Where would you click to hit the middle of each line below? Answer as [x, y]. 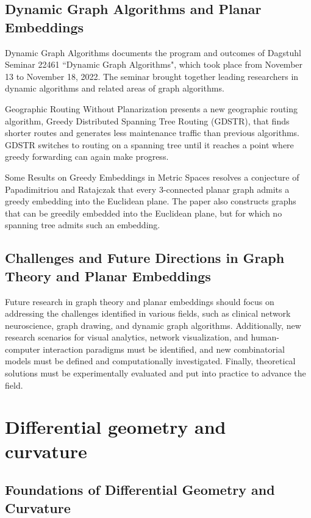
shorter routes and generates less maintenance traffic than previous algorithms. [152, 133]
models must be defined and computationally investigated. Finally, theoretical [150, 361]
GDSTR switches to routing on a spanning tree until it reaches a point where [149, 144]
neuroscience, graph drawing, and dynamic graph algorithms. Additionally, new [153, 325]
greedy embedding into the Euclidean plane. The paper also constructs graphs [151, 201]
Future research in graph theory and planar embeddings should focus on [140, 301]
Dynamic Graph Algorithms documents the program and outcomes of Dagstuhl [153, 52]
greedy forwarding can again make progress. [87, 156]
